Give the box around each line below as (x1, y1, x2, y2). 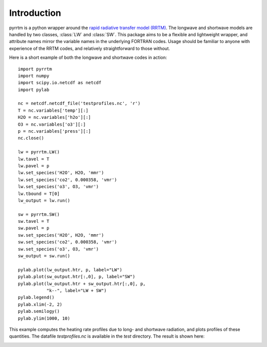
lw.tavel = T (18, 156, 49, 162)
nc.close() (18, 135, 44, 141)
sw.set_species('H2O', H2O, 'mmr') (18, 232, 104, 238)
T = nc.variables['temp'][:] (18, 107, 89, 113)
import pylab (18, 87, 49, 93)
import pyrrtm (18, 66, 52, 72)
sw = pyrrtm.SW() (18, 211, 60, 217)
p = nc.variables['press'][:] (18, 129, 91, 134)
